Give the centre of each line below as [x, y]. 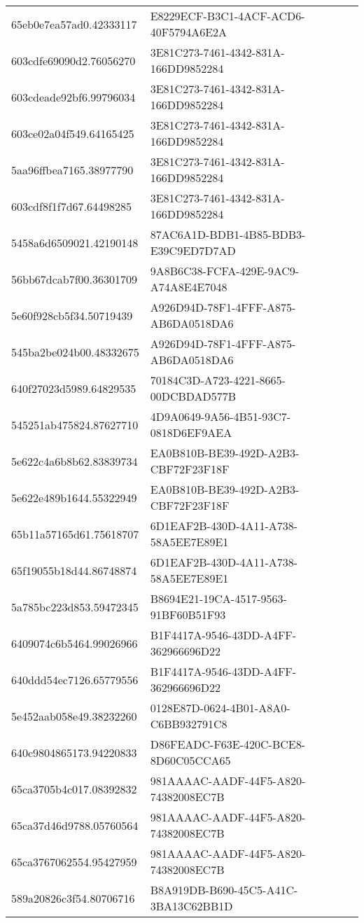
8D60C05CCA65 [190, 760]
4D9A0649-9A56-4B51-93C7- [220, 416]
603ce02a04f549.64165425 [73, 133]
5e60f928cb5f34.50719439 [72, 315]
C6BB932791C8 [189, 724]
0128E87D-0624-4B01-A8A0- [220, 708]
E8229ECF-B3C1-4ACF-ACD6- [227, 16]
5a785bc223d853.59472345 [75, 606]
